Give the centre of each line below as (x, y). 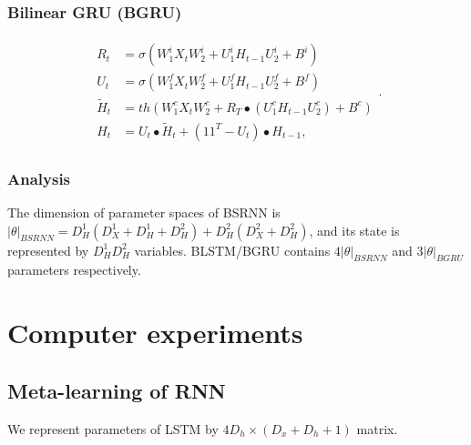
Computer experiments (155, 333)
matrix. (377, 428)
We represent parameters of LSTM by (113, 428)
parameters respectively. (74, 270)
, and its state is (354, 230)
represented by (48, 250)
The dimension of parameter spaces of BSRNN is (144, 212)
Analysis (39, 178)
